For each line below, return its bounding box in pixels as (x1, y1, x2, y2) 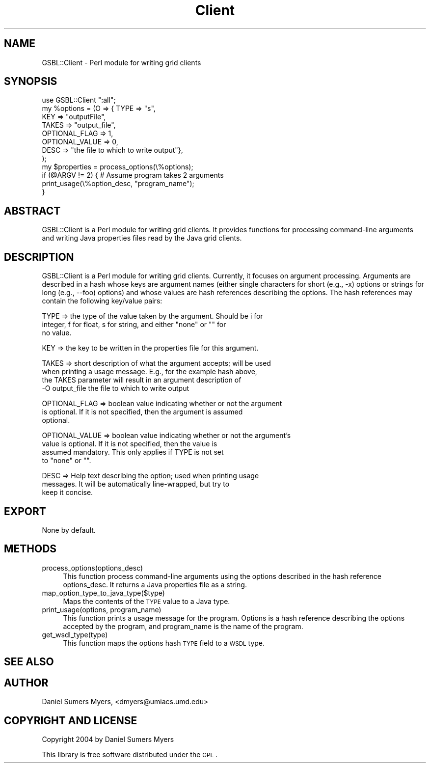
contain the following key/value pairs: (42, 297, 162, 305)
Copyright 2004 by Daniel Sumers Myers (42, 735, 174, 743)
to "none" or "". (42, 456, 91, 465)
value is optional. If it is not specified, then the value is (42, 439, 217, 448)
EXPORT (4, 505, 46, 518)
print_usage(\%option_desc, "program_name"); (42, 179, 194, 188)
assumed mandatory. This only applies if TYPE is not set (42, 448, 224, 457)
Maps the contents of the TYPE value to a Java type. (63, 597, 230, 605)
